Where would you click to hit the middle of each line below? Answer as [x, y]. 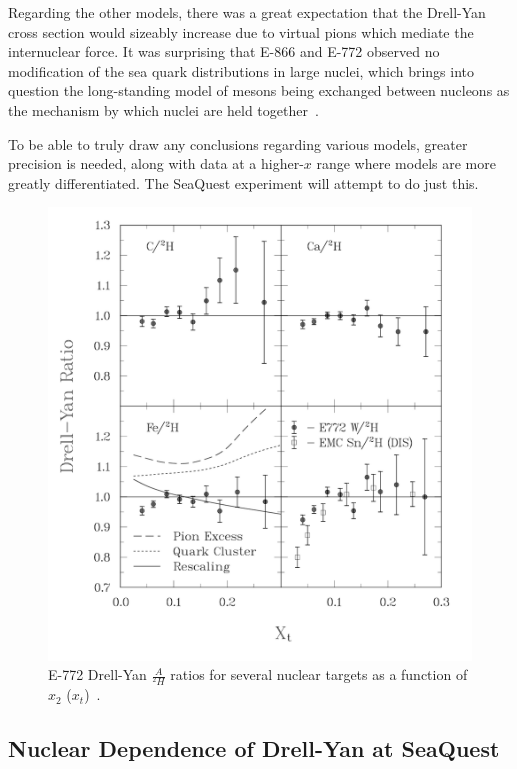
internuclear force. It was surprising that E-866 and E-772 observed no [224, 51]
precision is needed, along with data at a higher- [156, 163]
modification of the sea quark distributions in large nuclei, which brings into [241, 70]
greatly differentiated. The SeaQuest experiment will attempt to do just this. [243, 182]
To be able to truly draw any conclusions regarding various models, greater [238, 143]
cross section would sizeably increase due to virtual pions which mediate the [241, 31]
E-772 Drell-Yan [97, 674]
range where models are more [406, 163]
